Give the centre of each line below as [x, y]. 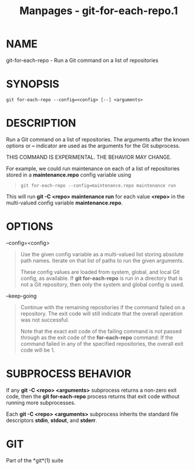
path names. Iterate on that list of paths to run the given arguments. [102, 260]
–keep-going [21, 296]
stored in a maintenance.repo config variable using [69, 174]
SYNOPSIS [33, 84]
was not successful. [45, 320]
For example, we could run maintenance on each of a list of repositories [93, 168]
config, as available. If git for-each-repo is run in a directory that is [102, 278]
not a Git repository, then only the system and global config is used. [102, 284]
